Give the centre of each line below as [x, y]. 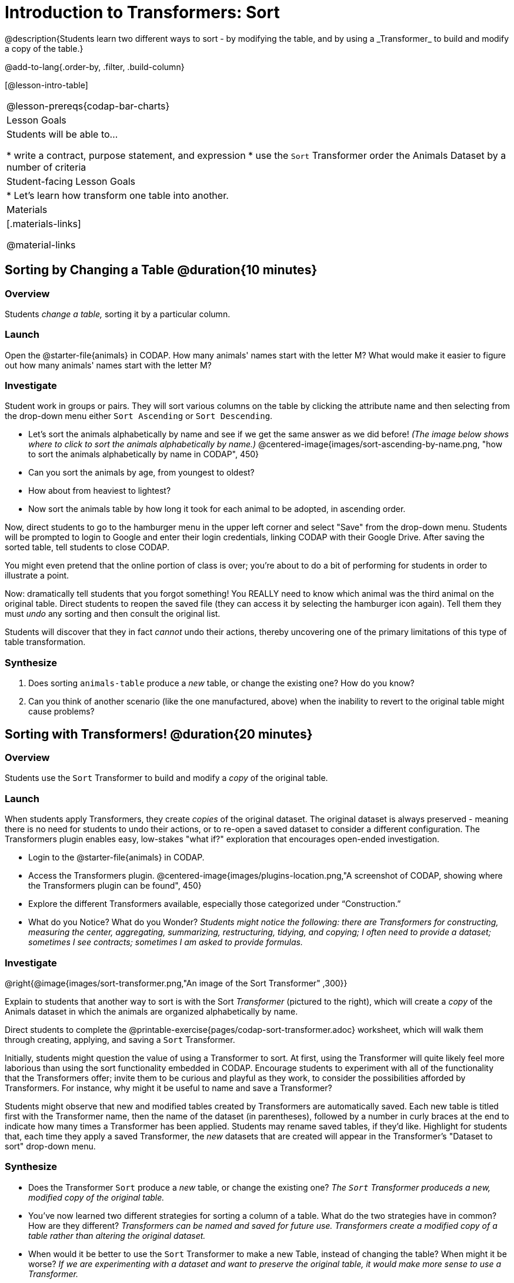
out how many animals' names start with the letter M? [108, 365]
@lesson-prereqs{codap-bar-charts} [88, 106]
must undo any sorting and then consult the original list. [113, 614]
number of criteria [46, 167]
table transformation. [45, 642]
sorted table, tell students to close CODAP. [87, 547]
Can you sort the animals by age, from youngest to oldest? [141, 473]
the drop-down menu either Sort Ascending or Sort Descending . [139, 416]
